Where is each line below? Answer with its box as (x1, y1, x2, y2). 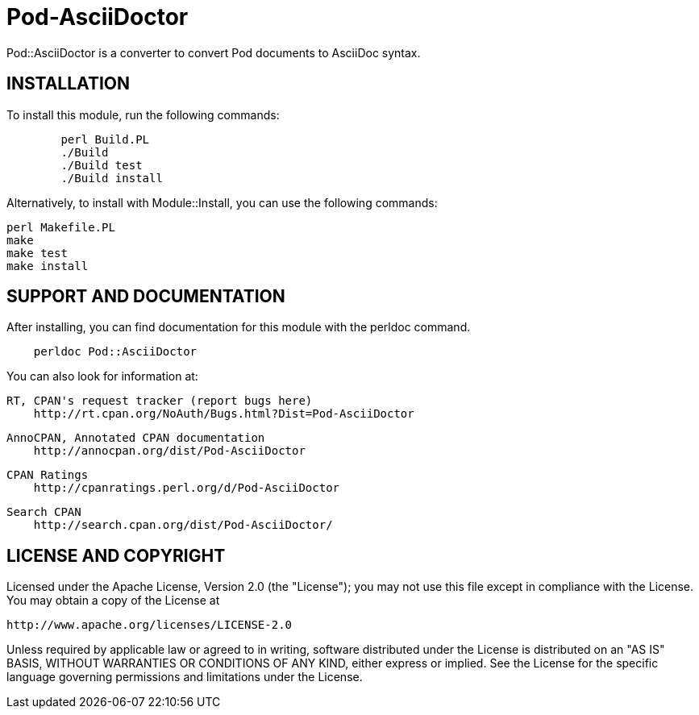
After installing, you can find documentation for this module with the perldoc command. (6, 320, 471, 335)
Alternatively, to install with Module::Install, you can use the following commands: (6, 195, 438, 210)
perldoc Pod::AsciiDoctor (33, 345, 198, 359)
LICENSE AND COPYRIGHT (6, 545, 226, 566)
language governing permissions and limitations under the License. (6, 670, 363, 684)
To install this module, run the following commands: (6, 107, 280, 122)
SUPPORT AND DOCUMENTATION (6, 286, 285, 307)
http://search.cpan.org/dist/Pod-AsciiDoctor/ (33, 518, 333, 532)
